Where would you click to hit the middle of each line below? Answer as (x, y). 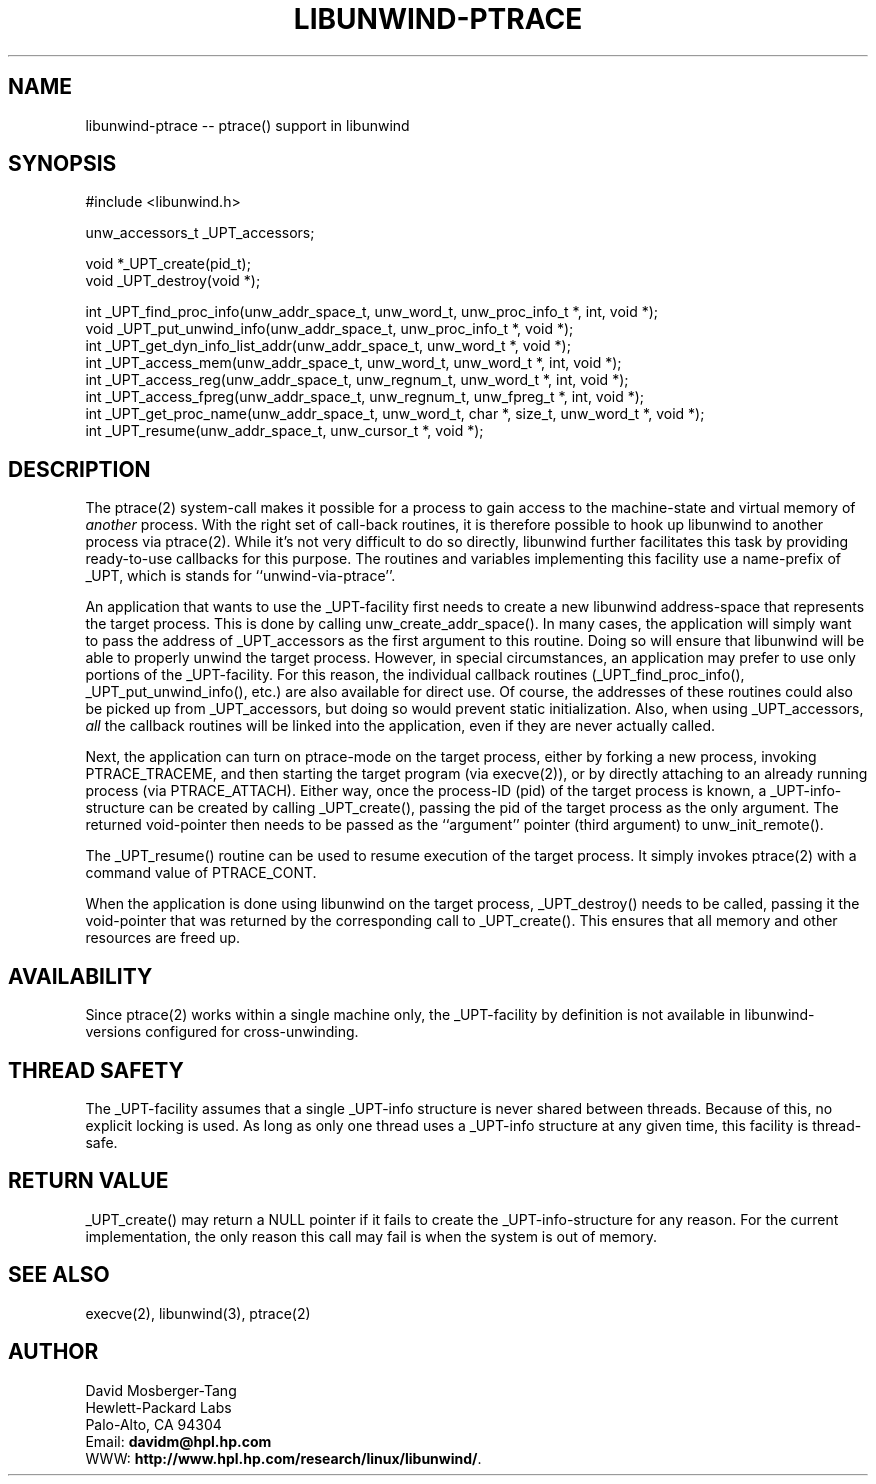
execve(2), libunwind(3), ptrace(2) (198, 1313)
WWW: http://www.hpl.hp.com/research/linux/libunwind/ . (283, 1458)
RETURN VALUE (88, 1181)
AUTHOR (53, 1352)
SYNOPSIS (62, 164)
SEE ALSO (59, 1275)
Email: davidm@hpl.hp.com (178, 1441)
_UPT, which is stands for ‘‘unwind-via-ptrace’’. (240, 576)
